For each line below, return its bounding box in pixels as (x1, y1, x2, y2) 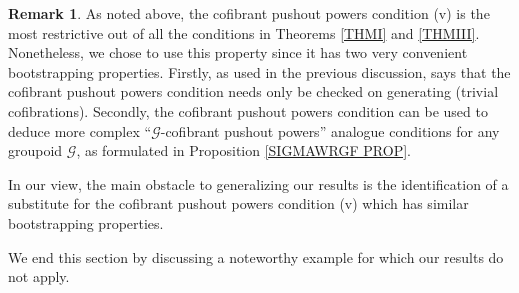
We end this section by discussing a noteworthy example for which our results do (8, 246, 504, 267)
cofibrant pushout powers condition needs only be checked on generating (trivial (8, 81, 499, 102)
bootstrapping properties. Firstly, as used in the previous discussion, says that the (8, 61, 511, 82)
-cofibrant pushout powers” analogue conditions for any (160, 120, 500, 141)
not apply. (8, 266, 70, 287)
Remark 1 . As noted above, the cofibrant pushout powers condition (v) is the (8, 3, 490, 23)
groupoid (8, 140, 63, 161)
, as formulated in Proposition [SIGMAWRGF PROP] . (76, 140, 411, 161)
